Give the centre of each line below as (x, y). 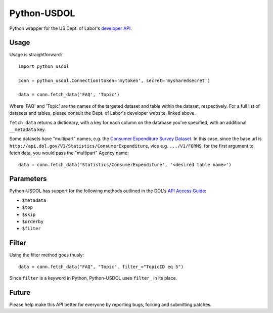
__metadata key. (28, 129)
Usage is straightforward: (36, 55)
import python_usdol (44, 66)
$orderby (33, 222)
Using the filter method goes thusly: (47, 255)
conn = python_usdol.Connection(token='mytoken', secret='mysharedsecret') (114, 80)
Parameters (28, 179)
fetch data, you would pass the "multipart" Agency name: (69, 153)
